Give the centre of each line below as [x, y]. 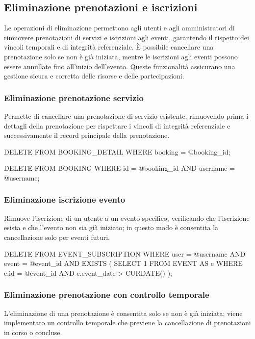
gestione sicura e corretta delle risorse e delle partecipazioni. [94, 76]
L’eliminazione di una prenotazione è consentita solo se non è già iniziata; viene [123, 313]
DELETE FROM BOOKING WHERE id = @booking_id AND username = [119, 168]
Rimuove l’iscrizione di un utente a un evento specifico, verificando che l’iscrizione [127, 218]
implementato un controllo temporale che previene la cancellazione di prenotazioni [127, 323]
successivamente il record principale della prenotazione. [87, 135]
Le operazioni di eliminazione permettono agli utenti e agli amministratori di [119, 28]
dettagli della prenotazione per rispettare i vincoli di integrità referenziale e [117, 125]
